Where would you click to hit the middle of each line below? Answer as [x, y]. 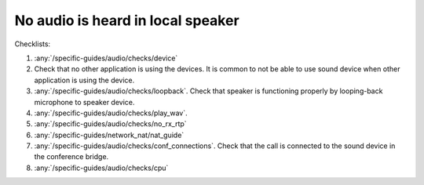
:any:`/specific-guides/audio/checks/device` [106, 58]
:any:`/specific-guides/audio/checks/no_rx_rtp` [111, 124]
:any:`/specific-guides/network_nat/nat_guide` [109, 135]
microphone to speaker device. [84, 102]
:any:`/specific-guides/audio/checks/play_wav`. [111, 113]
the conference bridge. [71, 157]
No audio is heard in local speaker [127, 20]
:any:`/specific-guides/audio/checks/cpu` [101, 168]
